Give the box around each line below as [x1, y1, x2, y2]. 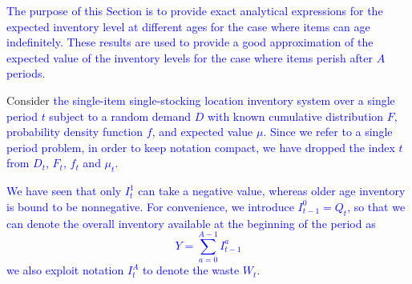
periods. [6, 65, 46, 82]
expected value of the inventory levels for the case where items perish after [6, 49, 374, 66]
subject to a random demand [49, 107, 192, 124]
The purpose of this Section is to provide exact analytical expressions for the [6, 2, 383, 18]
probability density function [6, 123, 143, 140]
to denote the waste [142, 262, 240, 278]
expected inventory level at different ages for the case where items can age [6, 18, 370, 34]
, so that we [347, 198, 406, 214]
